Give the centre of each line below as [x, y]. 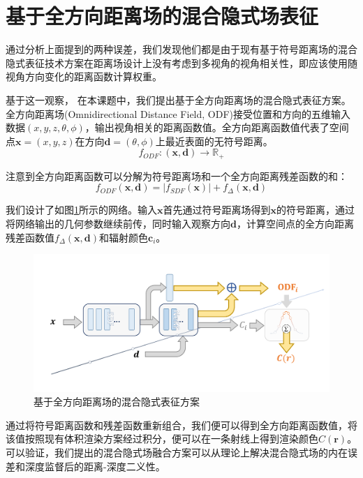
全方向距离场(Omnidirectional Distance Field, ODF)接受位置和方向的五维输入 [178, 113]
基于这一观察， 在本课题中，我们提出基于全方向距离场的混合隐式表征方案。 [178, 99]
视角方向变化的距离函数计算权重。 [84, 76]
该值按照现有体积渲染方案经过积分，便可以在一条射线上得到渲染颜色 [162, 439]
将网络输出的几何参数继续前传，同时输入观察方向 [118, 223]
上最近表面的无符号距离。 [214, 141]
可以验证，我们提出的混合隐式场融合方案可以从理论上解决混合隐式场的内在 [177, 452]
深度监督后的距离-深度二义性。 [95, 466]
